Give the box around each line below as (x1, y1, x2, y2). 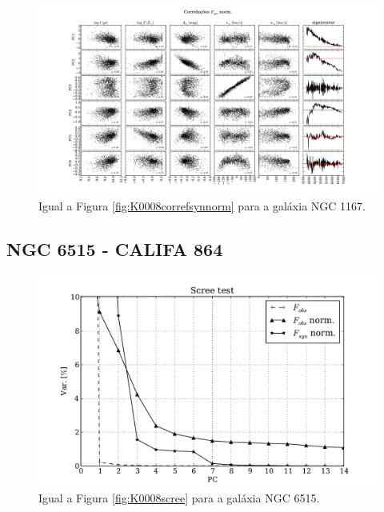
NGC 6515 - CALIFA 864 (6, 236, 223, 261)
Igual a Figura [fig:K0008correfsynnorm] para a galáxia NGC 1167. (38, 197, 366, 214)
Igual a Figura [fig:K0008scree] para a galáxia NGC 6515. (38, 490, 320, 506)
